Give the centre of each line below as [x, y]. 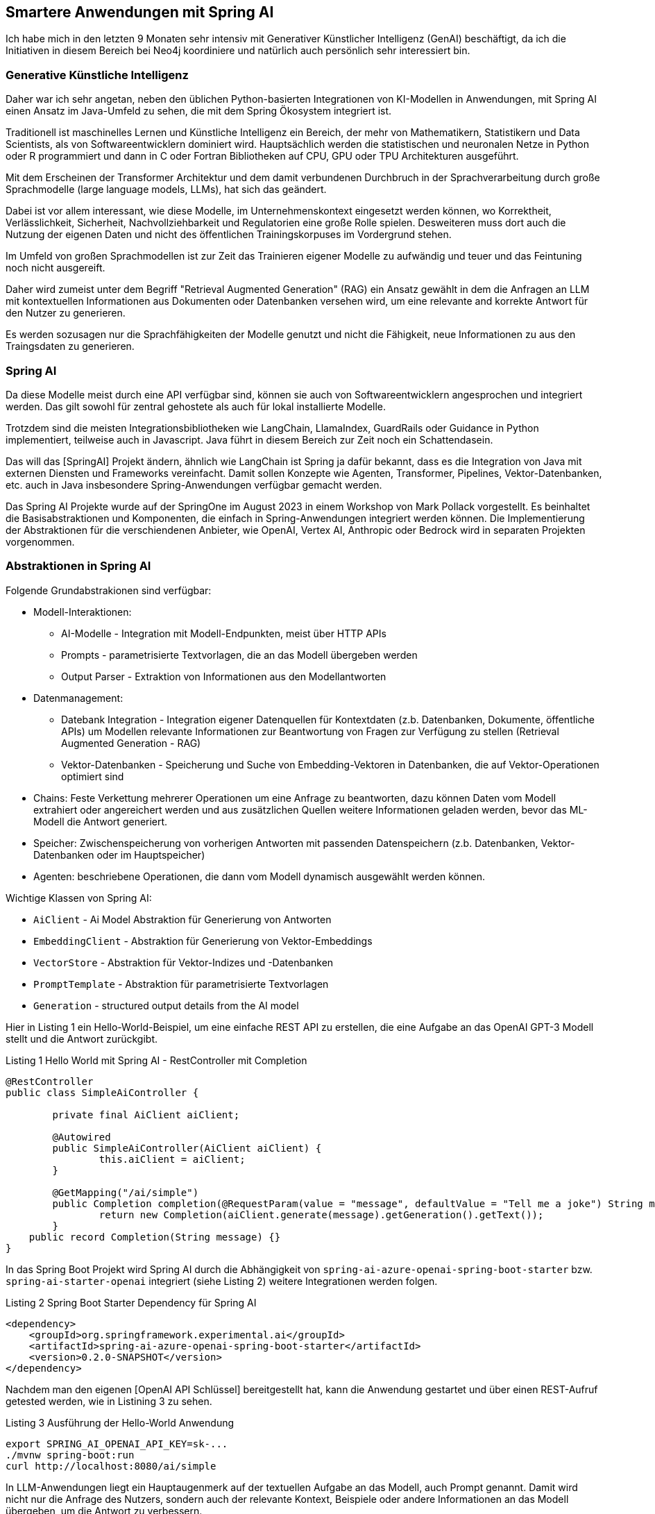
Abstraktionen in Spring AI [78, 566]
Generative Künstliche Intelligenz [97, 75]
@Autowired [82, 1137]
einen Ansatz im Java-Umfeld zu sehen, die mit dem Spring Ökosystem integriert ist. [199, 111]
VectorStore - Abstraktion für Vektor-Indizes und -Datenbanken [184, 962]
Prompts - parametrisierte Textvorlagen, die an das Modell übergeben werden [239, 655]
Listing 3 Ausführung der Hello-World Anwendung [120, 1422]
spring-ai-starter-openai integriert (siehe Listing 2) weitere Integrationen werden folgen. [222, 1281]
